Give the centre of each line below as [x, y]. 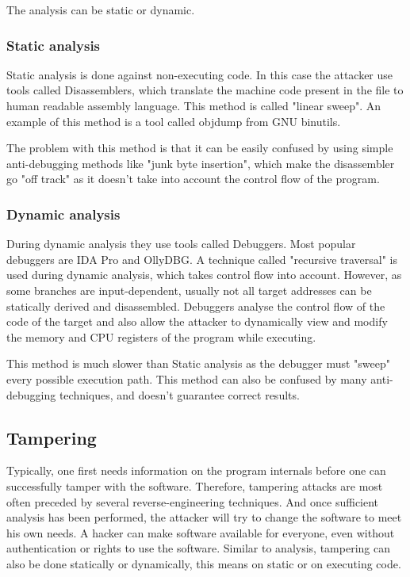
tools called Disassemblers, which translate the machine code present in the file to [205, 90]
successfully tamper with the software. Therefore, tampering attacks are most [195, 485]
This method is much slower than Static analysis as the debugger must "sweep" [198, 363]
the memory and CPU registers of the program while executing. [161, 336]
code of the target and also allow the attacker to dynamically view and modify [197, 321]
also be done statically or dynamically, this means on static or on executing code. [204, 563]
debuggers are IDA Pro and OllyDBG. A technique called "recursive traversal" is [202, 259]
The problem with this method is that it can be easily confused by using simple [200, 148]
